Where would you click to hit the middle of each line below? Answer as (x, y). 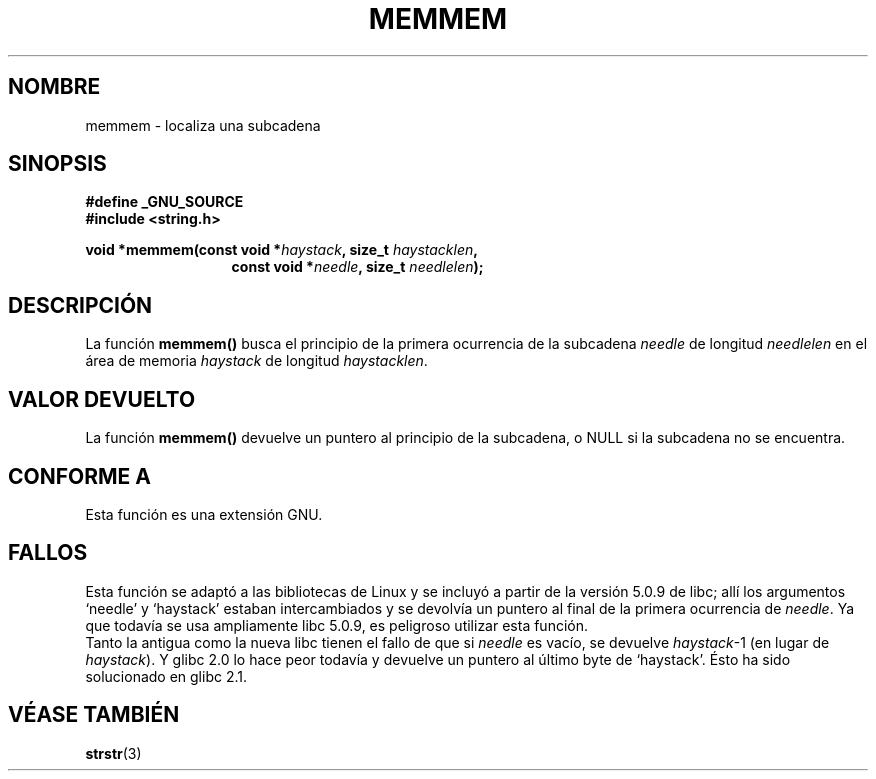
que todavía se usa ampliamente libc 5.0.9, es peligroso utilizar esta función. (337, 625)
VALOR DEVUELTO (102, 399)
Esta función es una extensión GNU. (204, 514)
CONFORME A (79, 476)
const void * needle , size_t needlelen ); (357, 267)
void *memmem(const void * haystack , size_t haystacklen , (281, 250)
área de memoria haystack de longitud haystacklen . (256, 361)
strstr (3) (113, 753)
